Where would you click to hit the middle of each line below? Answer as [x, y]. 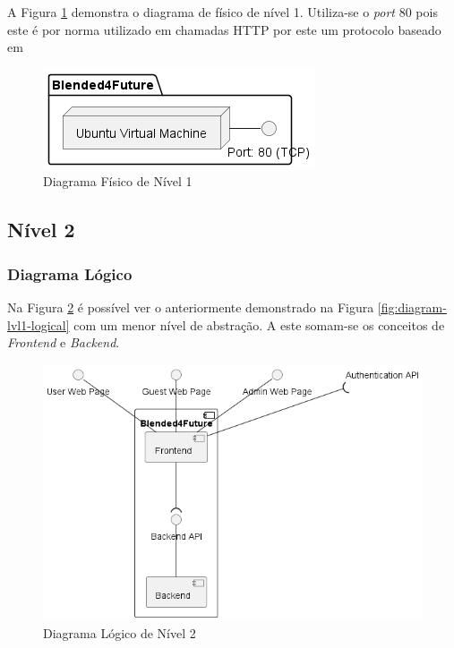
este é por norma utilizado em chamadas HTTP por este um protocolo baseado [224, 29]
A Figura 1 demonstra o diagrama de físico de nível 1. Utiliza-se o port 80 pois [223, 12]
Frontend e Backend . [64, 342]
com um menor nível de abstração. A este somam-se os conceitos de [259, 324]
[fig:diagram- [412, 307]
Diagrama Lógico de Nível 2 [120, 632]
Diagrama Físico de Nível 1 [118, 181]
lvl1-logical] [39, 324]
